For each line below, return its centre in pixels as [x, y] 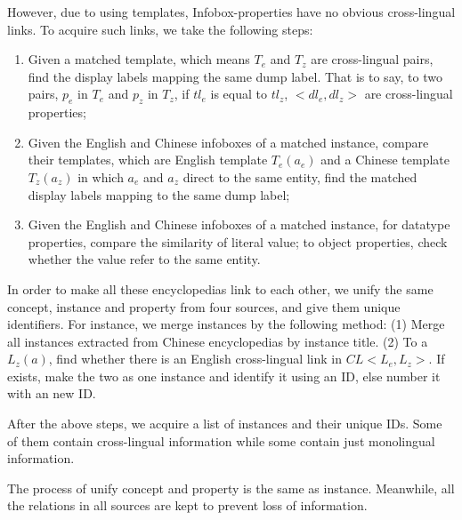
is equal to [239, 94]
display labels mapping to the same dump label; [159, 194]
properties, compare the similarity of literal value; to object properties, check [238, 241]
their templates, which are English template [148, 160]
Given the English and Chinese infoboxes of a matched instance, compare [228, 142]
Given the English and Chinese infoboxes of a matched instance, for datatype [239, 224]
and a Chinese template [385, 160]
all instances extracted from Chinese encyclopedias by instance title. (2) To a [218, 341]
